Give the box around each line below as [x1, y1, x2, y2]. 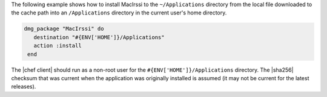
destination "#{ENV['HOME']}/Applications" [33, 34, 165, 40]
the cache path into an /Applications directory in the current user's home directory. [11, 9, 227, 16]
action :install [33, 42, 82, 49]
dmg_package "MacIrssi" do [24, 25, 104, 33]
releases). [11, 83, 36, 90]
